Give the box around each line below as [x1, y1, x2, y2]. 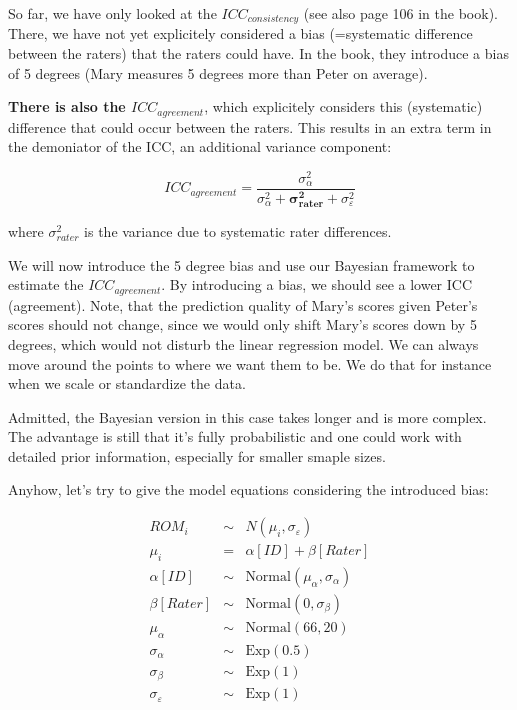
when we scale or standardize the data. [8, 373, 246, 394]
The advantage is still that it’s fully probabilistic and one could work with [8, 426, 462, 447]
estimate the [8, 274, 84, 295]
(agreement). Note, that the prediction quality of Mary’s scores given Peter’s [8, 294, 478, 315]
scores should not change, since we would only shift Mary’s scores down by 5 [8, 314, 477, 335]
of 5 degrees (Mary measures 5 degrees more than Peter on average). [8, 62, 428, 83]
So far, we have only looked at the [8, 3, 217, 23]
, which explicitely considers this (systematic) [204, 96, 483, 117]
